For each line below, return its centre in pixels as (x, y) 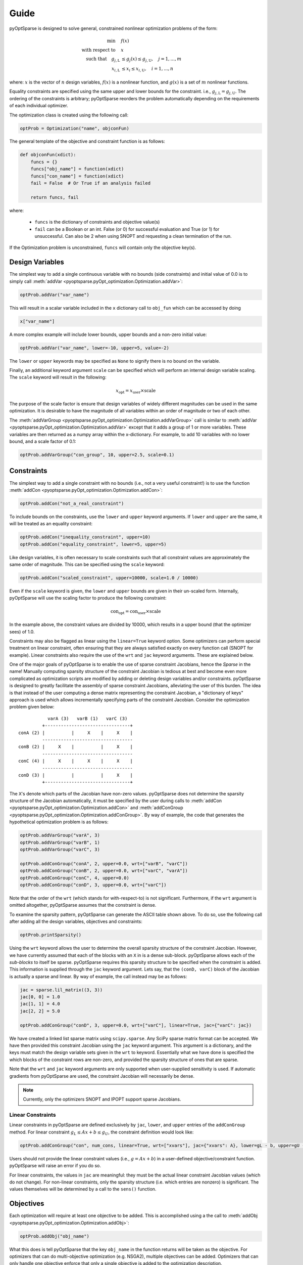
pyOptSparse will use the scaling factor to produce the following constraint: (88, 598)
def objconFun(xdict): (48, 155)
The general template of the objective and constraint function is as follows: (87, 141)
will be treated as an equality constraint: (51, 524)
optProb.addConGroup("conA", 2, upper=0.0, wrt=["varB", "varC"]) (104, 863)
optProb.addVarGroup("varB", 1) (60, 842)
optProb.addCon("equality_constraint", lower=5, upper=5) (93, 544)
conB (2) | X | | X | (76, 747)
